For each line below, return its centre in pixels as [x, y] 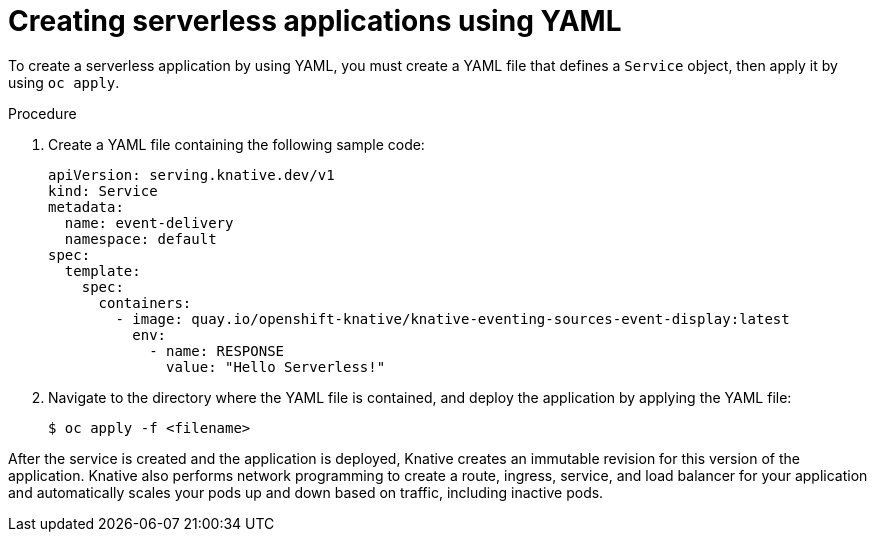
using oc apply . [64, 82]
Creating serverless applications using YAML [315, 21]
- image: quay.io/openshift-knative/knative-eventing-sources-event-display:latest [452, 318]
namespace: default [140, 238]
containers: [145, 302]
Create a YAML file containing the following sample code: [236, 144]
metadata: [86, 206]
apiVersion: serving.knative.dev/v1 [191, 174]
